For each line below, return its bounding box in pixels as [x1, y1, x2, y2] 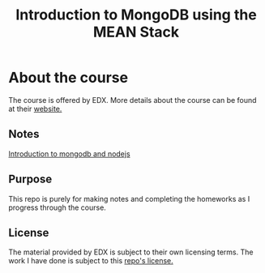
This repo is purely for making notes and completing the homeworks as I [8, 194, 250, 203]
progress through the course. [8, 203, 107, 212]
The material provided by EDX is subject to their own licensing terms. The [8, 247, 254, 257]
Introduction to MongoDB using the [15, 6, 257, 24]
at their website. [8, 104, 62, 113]
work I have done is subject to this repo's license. [8, 256, 174, 266]
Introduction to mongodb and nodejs [8, 148, 131, 159]
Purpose [8, 173, 53, 186]
